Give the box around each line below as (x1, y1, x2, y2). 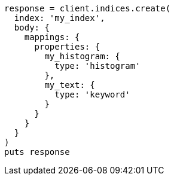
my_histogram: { (44, 51, 120, 61)
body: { (14, 23, 50, 32)
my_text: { (44, 80, 95, 90)
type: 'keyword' (54, 90, 130, 99)
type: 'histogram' (54, 61, 141, 71)
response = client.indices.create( (4, 4, 171, 13)
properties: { (34, 42, 100, 51)
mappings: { (24, 32, 80, 42)
